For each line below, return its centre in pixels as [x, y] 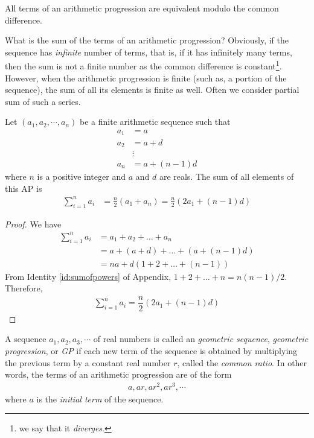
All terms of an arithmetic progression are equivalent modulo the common [142, 8]
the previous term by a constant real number [88, 362]
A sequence [26, 339]
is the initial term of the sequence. [100, 398]
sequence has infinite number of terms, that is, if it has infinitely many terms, [149, 52]
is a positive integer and [81, 176]
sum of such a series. [43, 101]
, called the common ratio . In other [242, 362]
